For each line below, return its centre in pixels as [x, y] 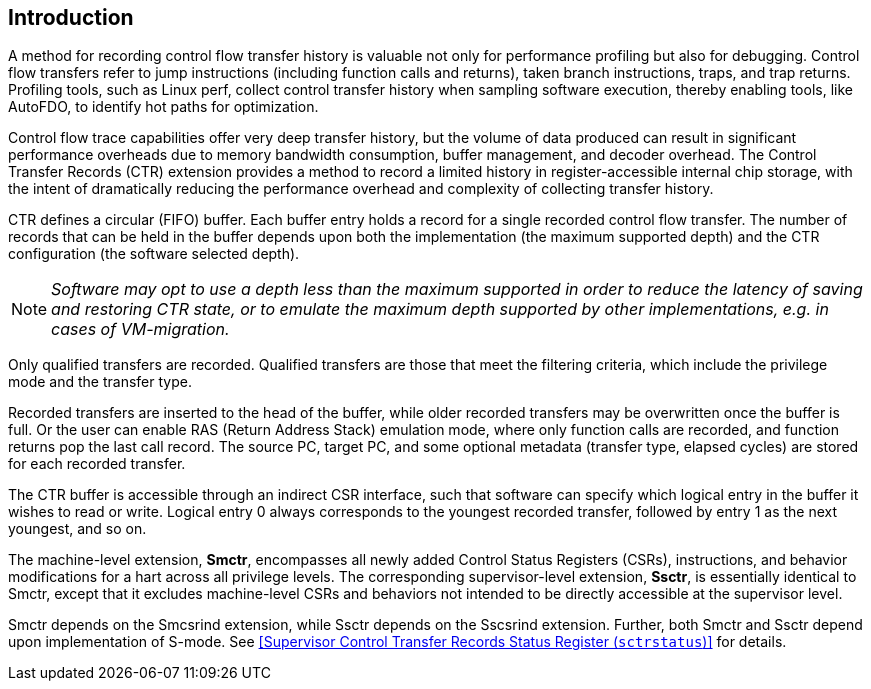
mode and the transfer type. [100, 382]
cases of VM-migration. [140, 329]
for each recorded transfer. [97, 464]
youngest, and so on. [77, 529]
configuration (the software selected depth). [154, 254]
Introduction [71, 17]
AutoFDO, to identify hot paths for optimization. [163, 107]
